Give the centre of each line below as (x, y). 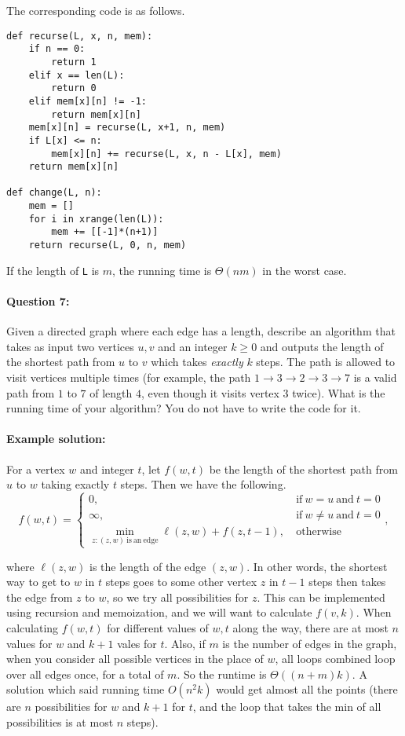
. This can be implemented (321, 597)
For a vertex (36, 469)
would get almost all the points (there (307, 689)
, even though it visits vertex (210, 392)
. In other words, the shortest (317, 566)
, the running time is (162, 270)
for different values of (158, 628)
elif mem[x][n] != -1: (88, 101)
